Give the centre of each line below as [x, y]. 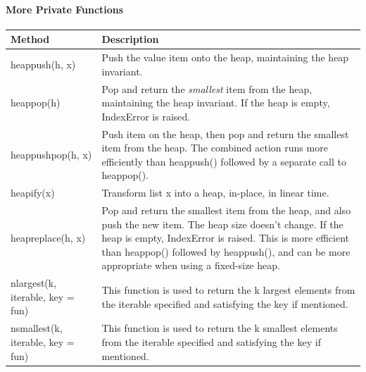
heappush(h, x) [43, 64]
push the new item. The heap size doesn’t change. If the [222, 224]
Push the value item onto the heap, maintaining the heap [225, 57]
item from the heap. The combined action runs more [215, 148]
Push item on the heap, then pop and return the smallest [225, 134]
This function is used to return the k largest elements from [228, 290]
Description [130, 39]
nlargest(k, [34, 283]
